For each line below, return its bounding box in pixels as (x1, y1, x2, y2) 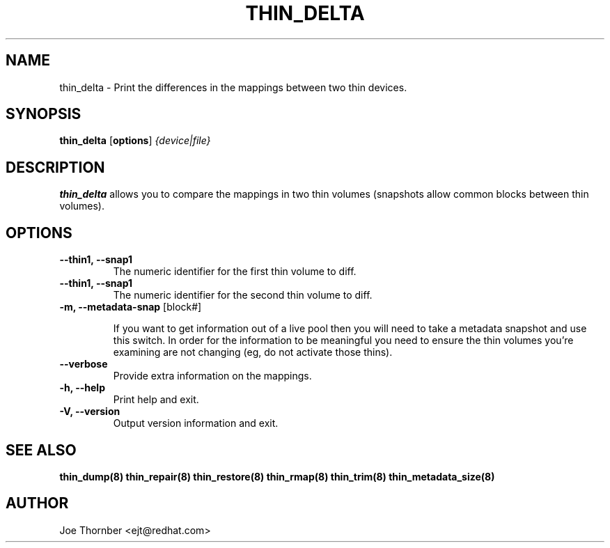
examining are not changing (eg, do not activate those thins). (113, 346, 393, 359)
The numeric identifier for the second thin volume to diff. (113, 289, 373, 302)
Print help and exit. (113, 393, 199, 406)
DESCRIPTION (6, 158, 105, 176)
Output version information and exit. (113, 417, 279, 430)
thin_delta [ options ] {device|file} (59, 134, 211, 147)
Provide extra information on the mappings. (113, 370, 312, 382)
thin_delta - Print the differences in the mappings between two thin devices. (59, 81, 407, 93)
